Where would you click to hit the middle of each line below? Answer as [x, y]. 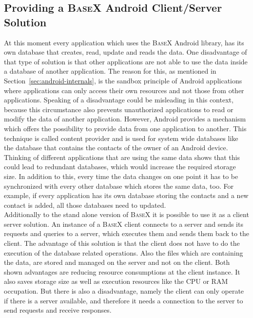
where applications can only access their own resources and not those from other [124, 90]
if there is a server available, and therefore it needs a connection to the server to [124, 300]
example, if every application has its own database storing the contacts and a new [126, 195]
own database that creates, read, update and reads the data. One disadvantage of [126, 52]
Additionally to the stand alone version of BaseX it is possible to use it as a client [126, 214]
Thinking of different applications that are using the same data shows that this [122, 157]
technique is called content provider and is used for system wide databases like [121, 138]
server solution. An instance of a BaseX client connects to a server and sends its [124, 224]
